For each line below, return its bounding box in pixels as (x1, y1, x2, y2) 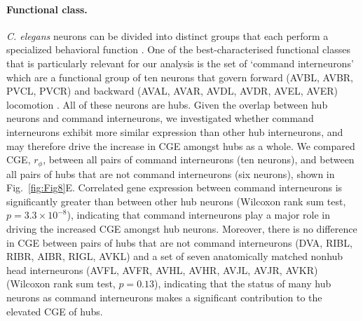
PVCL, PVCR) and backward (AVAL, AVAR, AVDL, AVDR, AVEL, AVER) (6, 83, 338, 98)
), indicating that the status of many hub (154, 276, 331, 291)
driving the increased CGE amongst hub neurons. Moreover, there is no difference (6, 221, 357, 235)
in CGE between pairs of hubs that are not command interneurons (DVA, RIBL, (6, 235, 352, 250)
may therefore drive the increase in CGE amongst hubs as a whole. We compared (6, 138, 355, 153)
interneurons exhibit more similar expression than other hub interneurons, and (6, 124, 343, 139)
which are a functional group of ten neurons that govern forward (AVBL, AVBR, (6, 69, 354, 84)
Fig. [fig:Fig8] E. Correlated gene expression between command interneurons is (6, 180, 343, 195)
